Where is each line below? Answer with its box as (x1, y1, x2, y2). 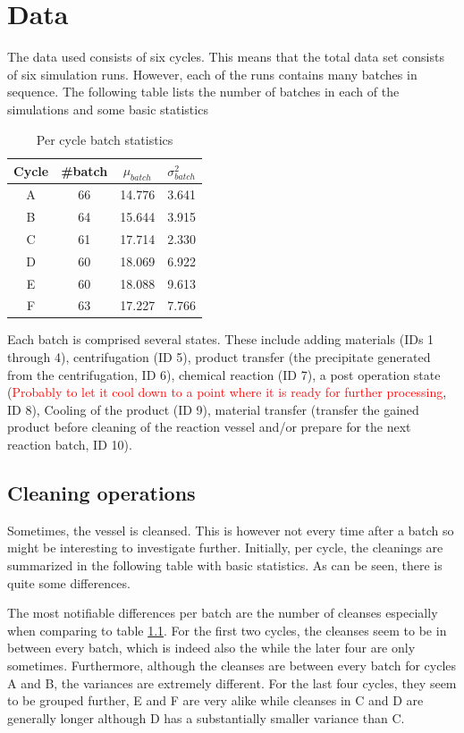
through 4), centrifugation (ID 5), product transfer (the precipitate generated (7, 348, 431, 366)
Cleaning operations (7, 479, 196, 506)
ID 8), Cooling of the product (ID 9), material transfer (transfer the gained (7, 400, 419, 418)
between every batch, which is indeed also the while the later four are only (7, 638, 416, 657)
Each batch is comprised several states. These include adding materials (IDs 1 (7, 330, 434, 349)
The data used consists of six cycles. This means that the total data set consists (7, 47, 444, 66)
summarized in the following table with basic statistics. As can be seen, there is (7, 556, 443, 574)
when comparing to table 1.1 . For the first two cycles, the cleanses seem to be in (7, 620, 447, 639)
